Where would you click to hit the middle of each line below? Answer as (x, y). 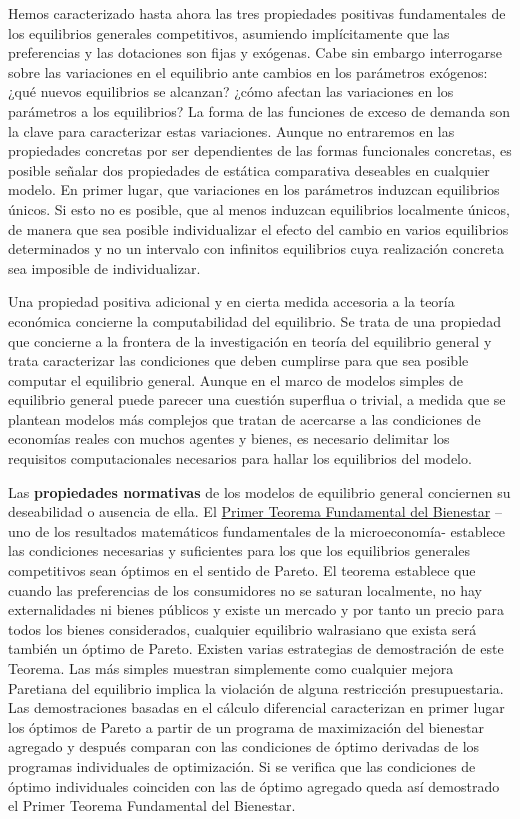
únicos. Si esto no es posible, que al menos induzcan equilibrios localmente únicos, (259, 208)
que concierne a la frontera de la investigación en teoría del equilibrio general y (250, 340)
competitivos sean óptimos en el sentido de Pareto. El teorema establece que (242, 570)
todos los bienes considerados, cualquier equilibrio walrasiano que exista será (242, 628)
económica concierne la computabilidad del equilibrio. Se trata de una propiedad (254, 320)
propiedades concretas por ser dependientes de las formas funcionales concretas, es (260, 150)
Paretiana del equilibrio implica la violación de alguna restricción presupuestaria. (256, 687)
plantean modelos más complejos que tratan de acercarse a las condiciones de (244, 418)
